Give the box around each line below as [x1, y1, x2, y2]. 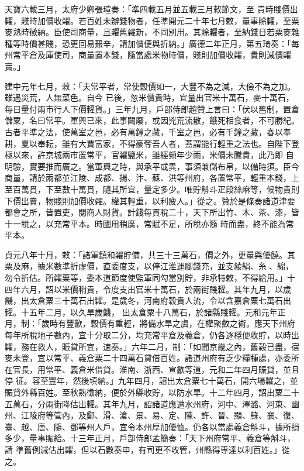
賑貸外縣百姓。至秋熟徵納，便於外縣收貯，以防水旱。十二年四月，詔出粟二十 [5, 386, 299, 398]
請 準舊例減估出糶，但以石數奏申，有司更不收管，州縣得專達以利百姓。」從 [5, 443, 290, 455]
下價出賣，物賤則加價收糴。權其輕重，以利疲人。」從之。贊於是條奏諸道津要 [5, 194, 295, 207]
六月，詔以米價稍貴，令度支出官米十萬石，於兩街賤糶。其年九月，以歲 [20, 283, 291, 295]
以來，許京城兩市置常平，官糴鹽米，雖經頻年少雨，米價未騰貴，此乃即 [12, 149, 283, 161]
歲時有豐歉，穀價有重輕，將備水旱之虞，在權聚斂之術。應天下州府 [41, 317, 295, 329]
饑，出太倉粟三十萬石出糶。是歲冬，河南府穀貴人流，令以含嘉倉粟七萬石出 [5, 294, 291, 307]
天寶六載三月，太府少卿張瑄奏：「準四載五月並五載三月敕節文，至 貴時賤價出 [5, 3, 298, 15]
